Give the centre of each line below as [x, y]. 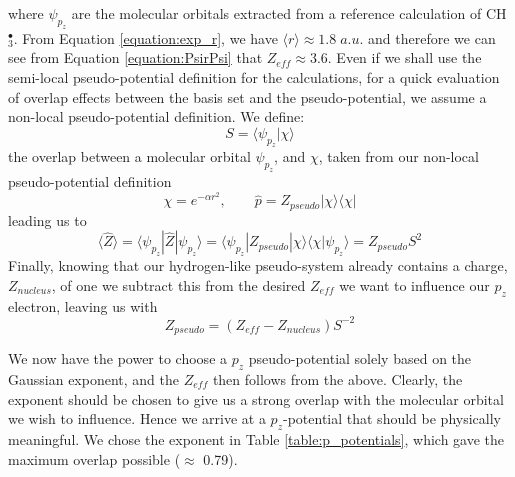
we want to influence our [414, 284]
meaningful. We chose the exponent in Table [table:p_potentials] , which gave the [256, 438]
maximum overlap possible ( [94, 458]
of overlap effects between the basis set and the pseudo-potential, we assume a [247, 96]
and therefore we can [432, 37]
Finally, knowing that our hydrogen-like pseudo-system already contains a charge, [258, 265]
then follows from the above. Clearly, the [337, 378]
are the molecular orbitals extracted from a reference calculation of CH [289, 13]
